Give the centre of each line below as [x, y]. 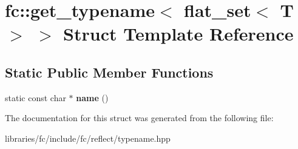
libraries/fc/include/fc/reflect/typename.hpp [88, 138]
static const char [36, 97]
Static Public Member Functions [109, 72]
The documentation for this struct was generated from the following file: [139, 118]
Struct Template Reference [178, 34]
